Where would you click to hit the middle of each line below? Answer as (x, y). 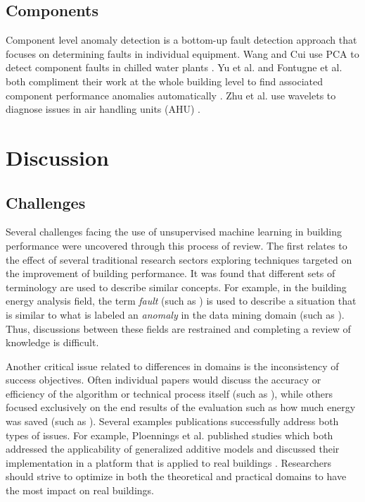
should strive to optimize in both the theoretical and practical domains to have (176, 476)
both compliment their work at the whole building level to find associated (164, 81)
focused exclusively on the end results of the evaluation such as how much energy (181, 407)
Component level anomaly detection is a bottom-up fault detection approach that (181, 40)
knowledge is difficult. (52, 342)
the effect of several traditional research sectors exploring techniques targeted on (179, 259)
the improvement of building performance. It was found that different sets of (171, 273)
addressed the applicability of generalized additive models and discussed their (173, 449)
